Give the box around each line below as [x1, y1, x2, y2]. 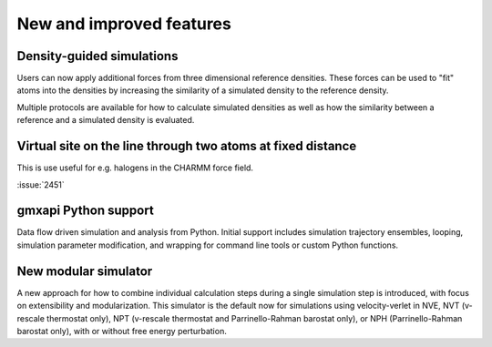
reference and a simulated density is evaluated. [16, 115, 195, 126]
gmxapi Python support [16, 203, 154, 219]
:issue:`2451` [16, 179, 66, 190]
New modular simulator [16, 263, 153, 279]
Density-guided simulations [16, 48, 179, 64]
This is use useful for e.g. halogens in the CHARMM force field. [16, 162, 254, 173]
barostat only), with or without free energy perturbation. [16, 325, 227, 336]
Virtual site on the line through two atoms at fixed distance [16, 138, 357, 154]
